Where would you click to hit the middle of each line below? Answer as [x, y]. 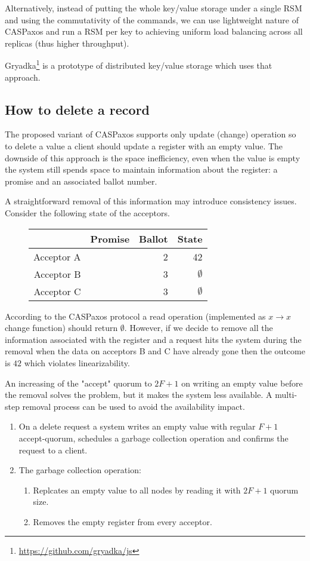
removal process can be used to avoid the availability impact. [134, 406]
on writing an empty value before [242, 383]
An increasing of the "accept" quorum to [78, 383]
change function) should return [61, 328]
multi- [286, 395]
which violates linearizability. [77, 362]
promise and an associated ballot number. [81, 181]
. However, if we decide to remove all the [199, 328]
